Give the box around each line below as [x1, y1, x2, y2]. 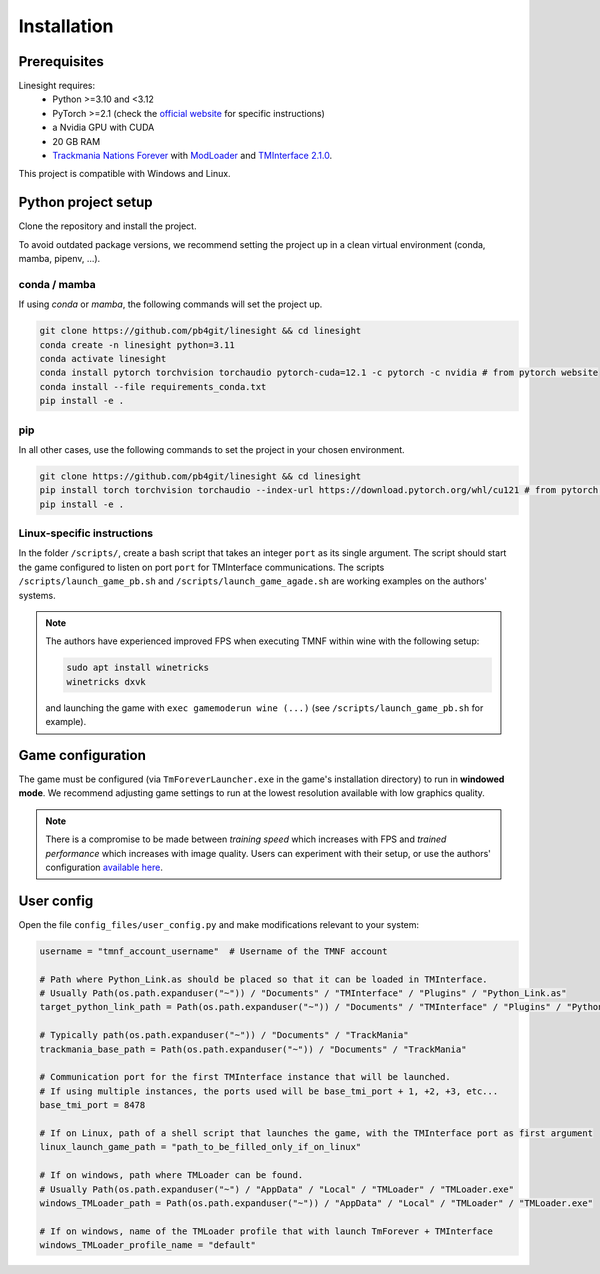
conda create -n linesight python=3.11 [39, 339, 235, 350]
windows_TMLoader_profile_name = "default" [39, 1240, 257, 1251]
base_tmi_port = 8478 [39, 1100, 146, 1111]
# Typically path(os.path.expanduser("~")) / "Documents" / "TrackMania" [39, 1030, 409, 1041]
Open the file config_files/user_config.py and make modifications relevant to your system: [18, 918, 420, 930]
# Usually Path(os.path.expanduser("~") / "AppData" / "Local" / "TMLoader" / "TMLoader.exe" [39, 1183, 515, 1195]
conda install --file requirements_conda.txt [39, 381, 267, 392]
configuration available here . [45, 861, 164, 873]
